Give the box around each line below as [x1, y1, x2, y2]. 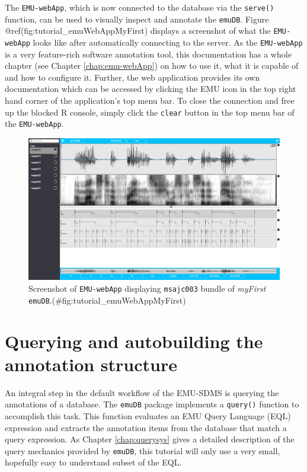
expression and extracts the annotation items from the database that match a [5, 421, 287, 433]
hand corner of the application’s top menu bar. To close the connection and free [5, 94, 295, 106]
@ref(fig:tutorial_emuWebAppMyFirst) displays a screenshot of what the [5, 24, 271, 37]
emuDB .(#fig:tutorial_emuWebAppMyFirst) [28, 294, 186, 306]
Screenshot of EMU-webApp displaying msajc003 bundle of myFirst [28, 282, 266, 295]
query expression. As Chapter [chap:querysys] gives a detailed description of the [5, 433, 295, 445]
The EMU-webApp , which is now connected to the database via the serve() [5, 1, 274, 13]
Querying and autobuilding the [5, 329, 263, 353]
